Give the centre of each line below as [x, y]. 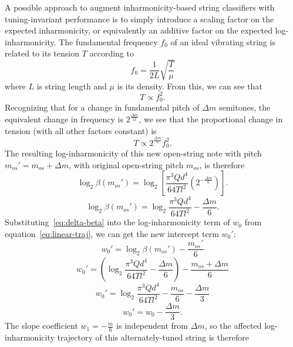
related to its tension [42, 53]
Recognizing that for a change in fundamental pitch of [102, 107]
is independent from [152, 326]
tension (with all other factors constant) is [81, 130]
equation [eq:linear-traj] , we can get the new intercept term [112, 233]
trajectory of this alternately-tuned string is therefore [153, 337]
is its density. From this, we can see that [190, 86]
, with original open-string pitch [126, 164]
